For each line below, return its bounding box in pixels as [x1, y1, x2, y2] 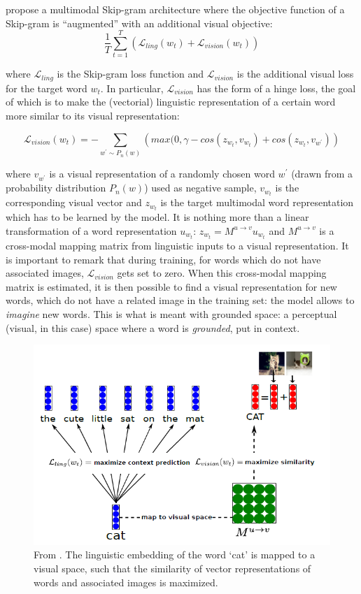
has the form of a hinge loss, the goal [197, 80, 356, 95]
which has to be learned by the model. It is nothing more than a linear [6, 210, 309, 224]
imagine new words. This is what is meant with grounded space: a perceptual [6, 306, 337, 321]
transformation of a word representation [6, 223, 177, 238]
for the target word [6, 80, 87, 95]
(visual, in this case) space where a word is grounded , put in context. [6, 320, 300, 335]
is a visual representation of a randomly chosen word [49, 166, 275, 181]
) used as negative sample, [144, 180, 257, 195]
